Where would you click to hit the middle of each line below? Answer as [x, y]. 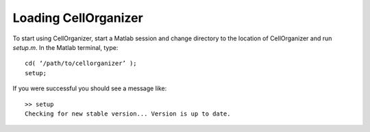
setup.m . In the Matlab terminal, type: [65, 47]
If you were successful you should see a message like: [90, 88]
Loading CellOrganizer [78, 18]
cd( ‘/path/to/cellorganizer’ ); [81, 64]
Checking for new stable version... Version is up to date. [128, 114]
